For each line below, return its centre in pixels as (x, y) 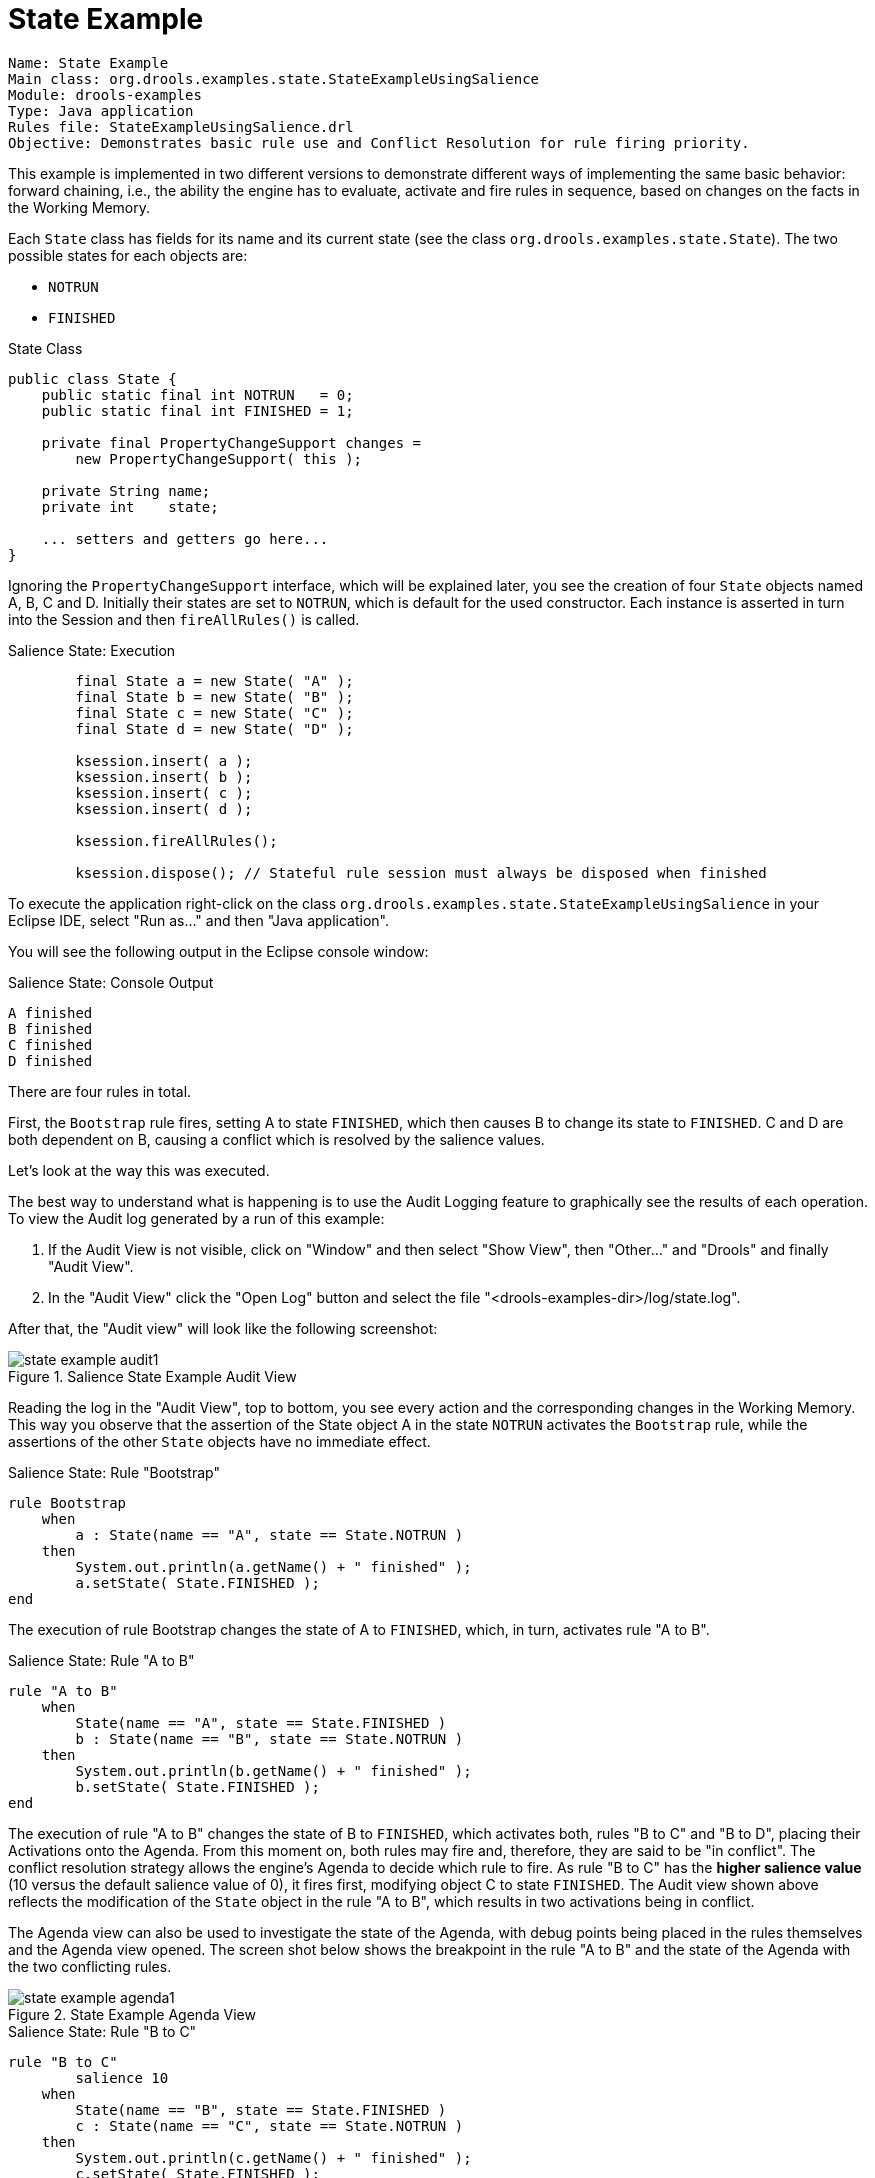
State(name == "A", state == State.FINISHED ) (261, 1722)
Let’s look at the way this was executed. (139, 1170)
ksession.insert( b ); (164, 776)
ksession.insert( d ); (164, 808)
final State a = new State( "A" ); (214, 680)
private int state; (130, 506)
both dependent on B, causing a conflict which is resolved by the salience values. (276, 1139)
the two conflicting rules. (90, 1966)
